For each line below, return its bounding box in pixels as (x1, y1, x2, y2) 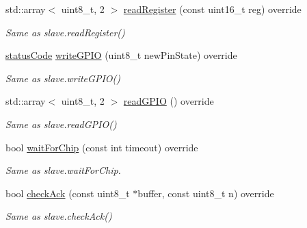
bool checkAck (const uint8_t (5, 186, 130, 200)
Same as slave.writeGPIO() (5, 71, 120, 85)
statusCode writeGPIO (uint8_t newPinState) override (5, 48, 237, 62)
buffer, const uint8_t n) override (137, 186, 274, 200)
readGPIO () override (123, 94, 214, 108)
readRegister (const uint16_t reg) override (123, 2, 302, 16)
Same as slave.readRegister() (5, 25, 125, 39)
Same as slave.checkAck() (5, 209, 112, 223)
